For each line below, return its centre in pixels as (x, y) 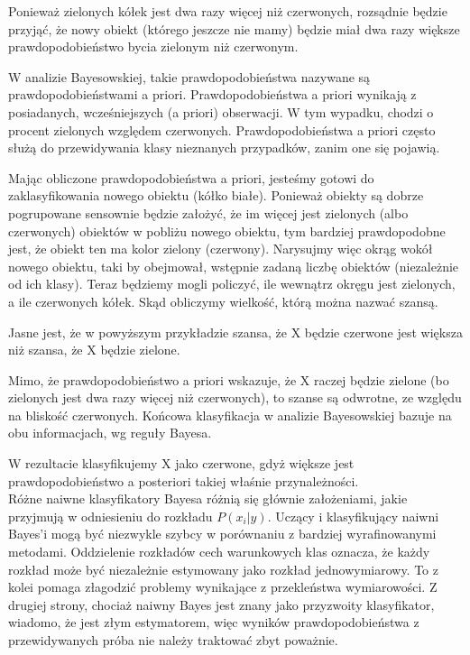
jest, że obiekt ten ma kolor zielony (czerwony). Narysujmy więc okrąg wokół (221, 249)
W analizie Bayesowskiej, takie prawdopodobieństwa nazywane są (189, 76)
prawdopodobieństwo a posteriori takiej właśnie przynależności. (184, 480)
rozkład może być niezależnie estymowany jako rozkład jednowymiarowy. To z (223, 569)
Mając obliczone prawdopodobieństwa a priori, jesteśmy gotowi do (191, 177)
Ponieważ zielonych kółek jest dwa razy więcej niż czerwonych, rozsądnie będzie (228, 11)
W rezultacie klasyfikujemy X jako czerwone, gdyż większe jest (181, 463)
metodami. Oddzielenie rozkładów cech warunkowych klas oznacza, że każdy (219, 552)
